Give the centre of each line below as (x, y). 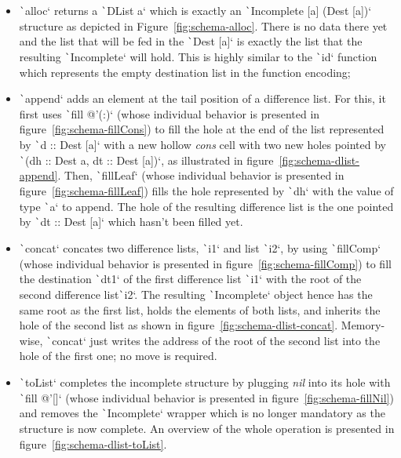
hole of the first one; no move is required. (118, 356)
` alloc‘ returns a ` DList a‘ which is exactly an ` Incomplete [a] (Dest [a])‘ (195, 10)
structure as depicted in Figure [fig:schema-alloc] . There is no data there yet (203, 25)
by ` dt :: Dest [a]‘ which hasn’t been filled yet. (131, 222)
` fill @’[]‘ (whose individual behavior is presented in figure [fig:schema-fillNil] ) (206, 397)
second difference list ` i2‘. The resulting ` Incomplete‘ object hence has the (196, 294)
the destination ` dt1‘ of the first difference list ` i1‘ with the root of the (190, 279)
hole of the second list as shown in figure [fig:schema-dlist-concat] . (179, 325)
